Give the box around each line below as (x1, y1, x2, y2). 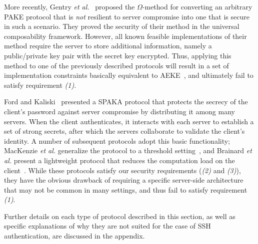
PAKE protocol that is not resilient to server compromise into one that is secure (4, 11, 249, 21)
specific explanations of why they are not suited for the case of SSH (4, 221, 211, 231)
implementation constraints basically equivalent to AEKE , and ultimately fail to (4, 70, 253, 80)
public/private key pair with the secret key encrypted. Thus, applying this (4, 50, 231, 60)
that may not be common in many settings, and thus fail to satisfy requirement (4, 184, 247, 195)
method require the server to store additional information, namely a (4, 40, 212, 51)
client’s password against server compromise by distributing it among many (4, 106, 235, 116)
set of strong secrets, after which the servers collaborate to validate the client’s (4, 126, 245, 136)
